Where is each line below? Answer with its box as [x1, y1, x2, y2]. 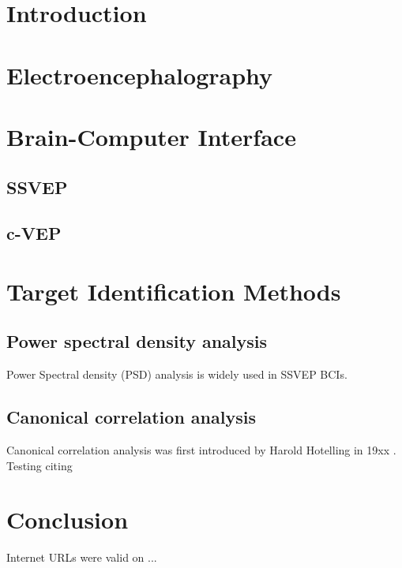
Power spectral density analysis [6, 329, 268, 353]
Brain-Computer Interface [6, 120, 296, 152]
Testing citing [6, 457, 73, 473]
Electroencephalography [6, 58, 273, 91]
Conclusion [6, 503, 129, 536]
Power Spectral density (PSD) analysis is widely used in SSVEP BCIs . [6, 366, 348, 383]
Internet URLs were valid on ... [6, 549, 157, 566]
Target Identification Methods [6, 275, 341, 307]
